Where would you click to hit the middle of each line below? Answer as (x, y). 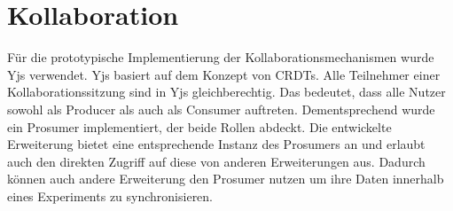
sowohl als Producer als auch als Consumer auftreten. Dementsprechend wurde (221, 109)
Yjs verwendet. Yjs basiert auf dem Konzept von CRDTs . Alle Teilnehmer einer (224, 74)
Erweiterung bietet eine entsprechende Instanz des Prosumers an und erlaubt (216, 144)
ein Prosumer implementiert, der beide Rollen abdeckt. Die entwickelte (199, 126)
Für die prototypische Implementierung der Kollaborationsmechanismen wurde (221, 57)
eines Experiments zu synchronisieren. (110, 195)
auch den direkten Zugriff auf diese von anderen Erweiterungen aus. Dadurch (216, 161)
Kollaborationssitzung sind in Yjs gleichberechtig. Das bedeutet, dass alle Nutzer (226, 92)
